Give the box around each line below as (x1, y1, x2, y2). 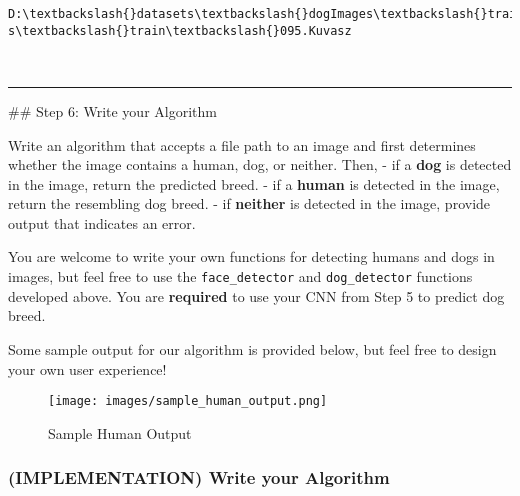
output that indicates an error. (8, 212, 196, 233)
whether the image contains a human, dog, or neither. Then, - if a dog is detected (8, 154, 512, 175)
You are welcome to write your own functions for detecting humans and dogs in (8, 246, 495, 267)
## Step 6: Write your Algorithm (8, 100, 217, 121)
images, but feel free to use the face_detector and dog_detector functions (8, 266, 473, 287)
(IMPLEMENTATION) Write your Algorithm (8, 465, 390, 490)
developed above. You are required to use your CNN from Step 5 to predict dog (8, 285, 505, 306)
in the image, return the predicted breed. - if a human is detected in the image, (8, 173, 500, 194)
